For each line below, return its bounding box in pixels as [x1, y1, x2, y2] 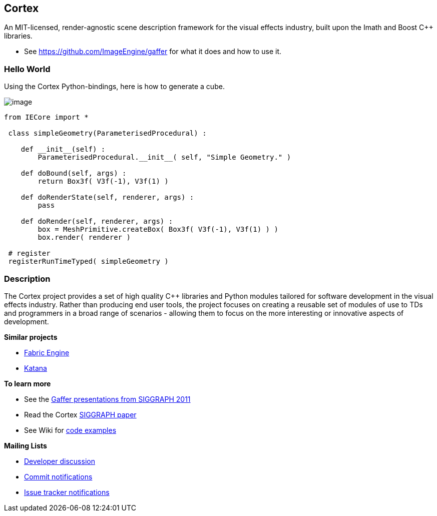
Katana [24, 363, 47, 372]
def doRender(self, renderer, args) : [21, 217, 173, 226]
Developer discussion [24, 456, 95, 465]
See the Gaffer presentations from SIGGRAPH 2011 [24, 394, 191, 403]
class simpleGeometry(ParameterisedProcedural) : [8, 129, 207, 138]
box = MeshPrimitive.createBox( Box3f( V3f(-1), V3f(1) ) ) [38, 225, 278, 234]
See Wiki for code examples [24, 425, 117, 434]
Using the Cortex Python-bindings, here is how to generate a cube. [4, 82, 225, 91]
